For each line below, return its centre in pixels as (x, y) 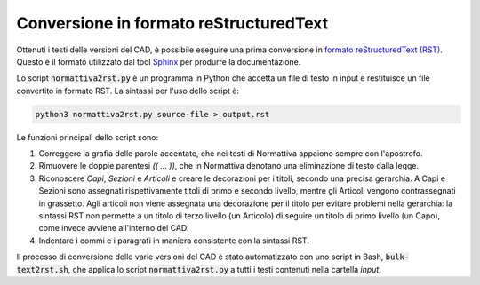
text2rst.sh (42, 269)
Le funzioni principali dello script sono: (88, 137)
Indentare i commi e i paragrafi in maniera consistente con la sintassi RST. (174, 241)
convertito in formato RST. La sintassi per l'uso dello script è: (128, 91)
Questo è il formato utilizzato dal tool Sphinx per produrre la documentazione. (159, 61)
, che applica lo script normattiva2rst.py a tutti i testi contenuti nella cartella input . (225, 269)
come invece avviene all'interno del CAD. (114, 228)
